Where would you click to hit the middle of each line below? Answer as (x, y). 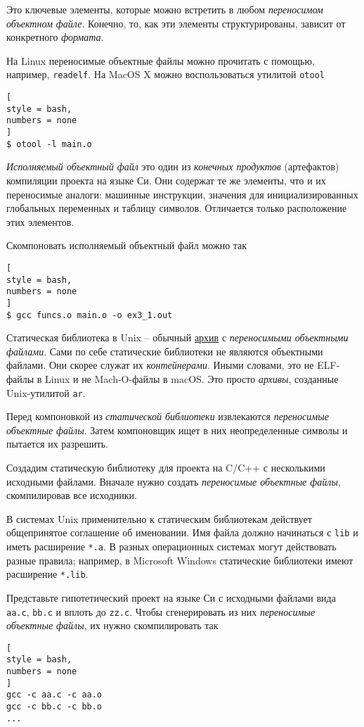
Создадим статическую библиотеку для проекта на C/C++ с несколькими (166, 467)
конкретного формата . (55, 37)
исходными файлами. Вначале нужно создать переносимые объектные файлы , (174, 481)
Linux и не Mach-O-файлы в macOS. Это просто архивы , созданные (192, 378)
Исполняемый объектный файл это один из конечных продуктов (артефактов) (173, 166)
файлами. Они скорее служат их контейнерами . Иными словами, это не (160, 365)
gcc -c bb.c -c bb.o (54, 707)
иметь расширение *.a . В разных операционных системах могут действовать (171, 546)
